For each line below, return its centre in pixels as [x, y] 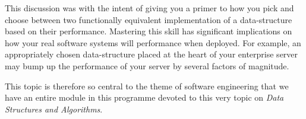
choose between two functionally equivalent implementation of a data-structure [149, 19]
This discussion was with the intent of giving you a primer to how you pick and [149, 8]
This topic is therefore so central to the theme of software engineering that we [147, 86]
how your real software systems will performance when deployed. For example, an [153, 42]
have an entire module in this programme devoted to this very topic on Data [144, 97]
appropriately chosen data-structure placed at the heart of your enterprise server [152, 54]
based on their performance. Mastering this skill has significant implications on [149, 31]
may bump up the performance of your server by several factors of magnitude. [147, 65]
